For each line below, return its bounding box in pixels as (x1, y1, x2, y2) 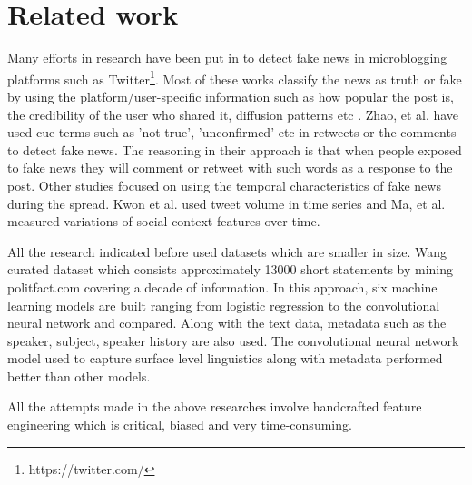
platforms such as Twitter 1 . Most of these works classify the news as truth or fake (7, 66, 462, 88)
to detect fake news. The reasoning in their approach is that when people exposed (7, 140, 462, 159)
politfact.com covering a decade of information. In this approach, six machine (7, 277, 438, 296)
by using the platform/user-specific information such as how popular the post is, (7, 86, 454, 105)
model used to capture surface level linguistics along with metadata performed (7, 349, 443, 368)
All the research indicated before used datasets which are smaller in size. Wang (7, 242, 447, 261)
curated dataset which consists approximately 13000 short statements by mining (7, 260, 454, 279)
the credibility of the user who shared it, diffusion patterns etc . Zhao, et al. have (7, 104, 459, 124)
